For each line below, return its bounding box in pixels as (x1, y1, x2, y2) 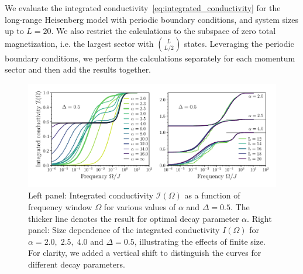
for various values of (104, 200, 176, 213)
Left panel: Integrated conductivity (28, 189, 154, 201)
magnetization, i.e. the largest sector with (5, 37, 154, 49)
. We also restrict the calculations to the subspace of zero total (51, 25, 276, 37)
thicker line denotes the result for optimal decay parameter (28, 212, 239, 224)
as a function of (184, 189, 240, 201)
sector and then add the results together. (5, 63, 151, 76)
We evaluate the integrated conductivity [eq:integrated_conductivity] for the (5, 2, 281, 13)
